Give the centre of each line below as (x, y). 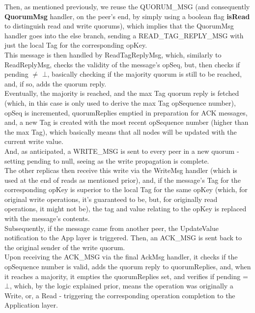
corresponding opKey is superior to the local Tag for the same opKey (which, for (126, 189)
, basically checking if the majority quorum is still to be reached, (145, 74)
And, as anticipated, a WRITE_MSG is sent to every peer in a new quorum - (122, 151)
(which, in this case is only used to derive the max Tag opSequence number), (120, 102)
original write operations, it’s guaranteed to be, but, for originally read (111, 199)
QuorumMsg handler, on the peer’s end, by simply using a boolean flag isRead (127, 16)
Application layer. (31, 305)
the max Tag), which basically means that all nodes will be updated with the (121, 131)
